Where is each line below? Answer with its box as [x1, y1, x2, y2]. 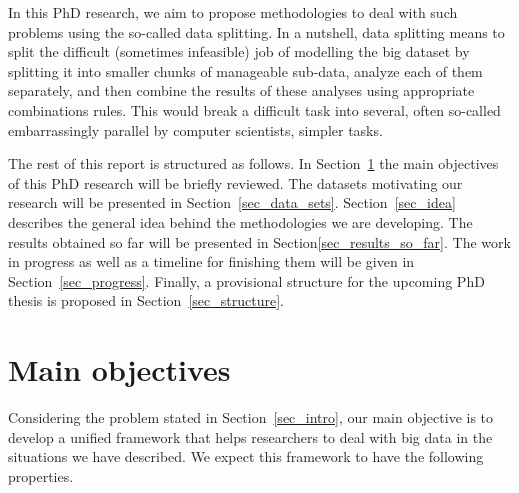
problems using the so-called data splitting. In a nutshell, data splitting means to [8, 21, 505, 42]
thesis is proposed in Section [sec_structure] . [8, 290, 284, 311]
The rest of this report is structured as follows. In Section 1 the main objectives [8, 153, 499, 174]
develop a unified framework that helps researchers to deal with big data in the [8, 426, 493, 447]
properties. [8, 465, 74, 486]
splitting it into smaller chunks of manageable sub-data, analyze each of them [8, 60, 483, 81]
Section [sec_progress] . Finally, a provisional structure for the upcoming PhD [8, 270, 485, 291]
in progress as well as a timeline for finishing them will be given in [8, 251, 415, 272]
